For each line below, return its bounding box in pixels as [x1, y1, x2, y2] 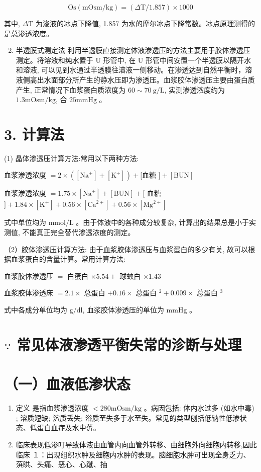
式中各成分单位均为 [4, 304, 67, 315]
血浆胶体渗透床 [4, 287, 53, 298]
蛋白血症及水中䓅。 [37, 422, 100, 433]
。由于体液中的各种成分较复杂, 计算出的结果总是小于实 [76, 217, 256, 227]
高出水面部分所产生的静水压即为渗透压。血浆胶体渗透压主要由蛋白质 [30, 74, 255, 85]
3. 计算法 [4, 123, 64, 144]
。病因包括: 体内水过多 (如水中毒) [144, 403, 254, 413]
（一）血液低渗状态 [4, 373, 131, 394]
